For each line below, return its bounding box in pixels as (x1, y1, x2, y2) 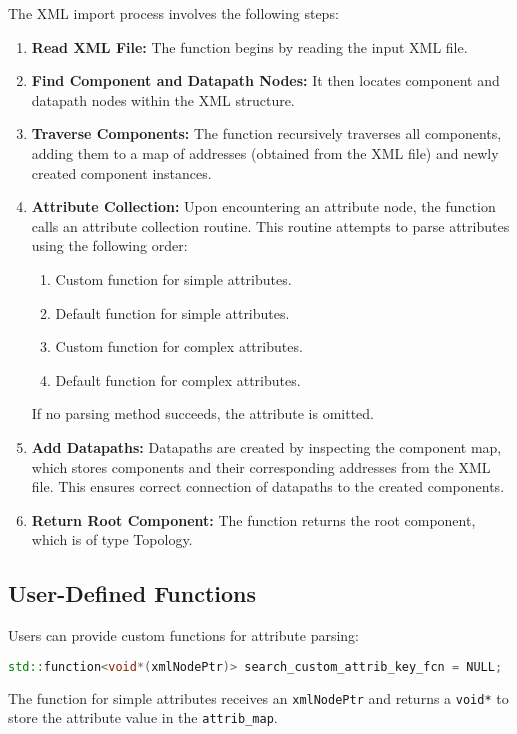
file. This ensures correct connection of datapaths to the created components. (31, 476, 505, 497)
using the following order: (31, 235, 188, 256)
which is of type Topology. (31, 529, 193, 550)
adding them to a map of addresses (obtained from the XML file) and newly (31, 142, 499, 163)
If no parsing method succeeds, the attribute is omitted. (31, 403, 375, 424)
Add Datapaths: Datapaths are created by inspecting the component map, (31, 436, 502, 457)
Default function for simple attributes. (55, 302, 290, 323)
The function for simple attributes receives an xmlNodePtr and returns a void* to (8, 687, 509, 708)
